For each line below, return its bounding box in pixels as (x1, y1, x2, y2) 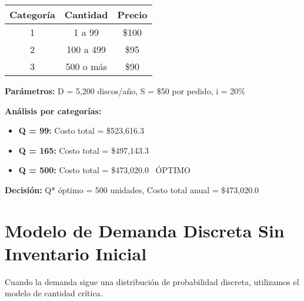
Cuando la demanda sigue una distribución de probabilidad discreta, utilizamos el (5, 275, 299, 287)
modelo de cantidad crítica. (5, 287, 103, 299)
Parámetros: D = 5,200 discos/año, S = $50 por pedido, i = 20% (5, 85, 245, 97)
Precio (117, 8, 148, 21)
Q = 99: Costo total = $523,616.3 (18, 124, 144, 137)
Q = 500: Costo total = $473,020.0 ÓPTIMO (18, 164, 191, 176)
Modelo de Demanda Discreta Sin (5, 218, 285, 242)
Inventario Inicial (5, 241, 147, 265)
